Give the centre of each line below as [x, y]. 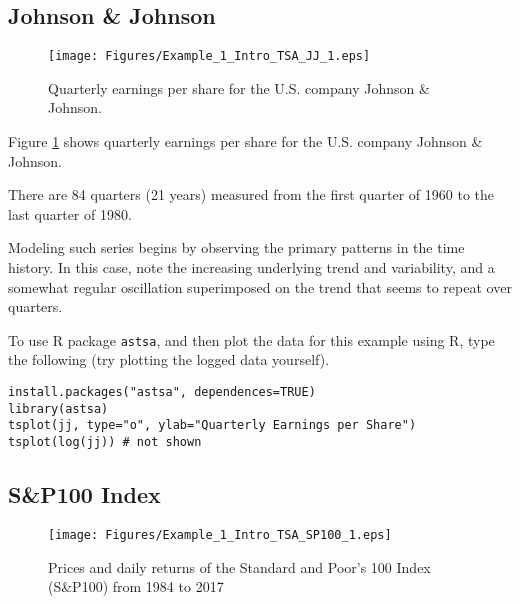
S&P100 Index [84, 494]
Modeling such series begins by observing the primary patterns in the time [236, 247]
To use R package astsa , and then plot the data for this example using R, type [251, 339]
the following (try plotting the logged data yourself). [169, 359]
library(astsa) [58, 408]
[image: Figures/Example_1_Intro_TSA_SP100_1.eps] [220, 534]
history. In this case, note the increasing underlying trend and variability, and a [251, 267]
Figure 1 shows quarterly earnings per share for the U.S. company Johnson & [245, 141]
